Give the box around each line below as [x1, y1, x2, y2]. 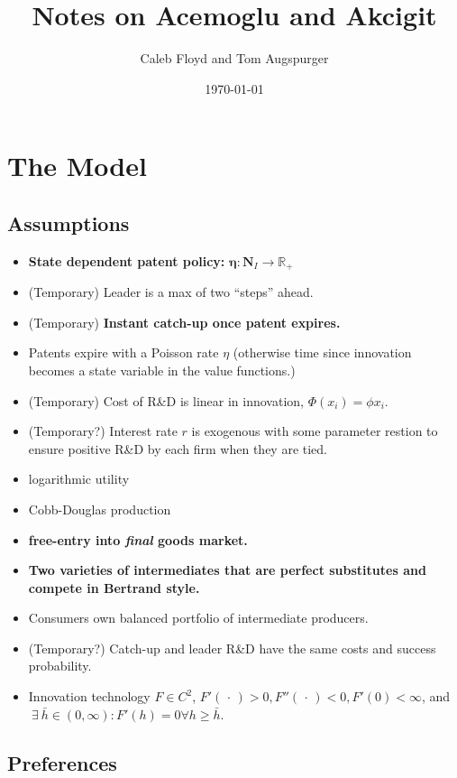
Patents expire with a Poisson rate [28, 343, 219, 362]
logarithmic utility [28, 469, 130, 488]
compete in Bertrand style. [28, 578, 200, 597]
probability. [28, 656, 92, 675]
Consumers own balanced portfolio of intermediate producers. [28, 608, 369, 627]
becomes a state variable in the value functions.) [28, 360, 296, 379]
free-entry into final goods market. [28, 530, 248, 549]
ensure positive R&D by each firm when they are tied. [28, 439, 327, 458]
